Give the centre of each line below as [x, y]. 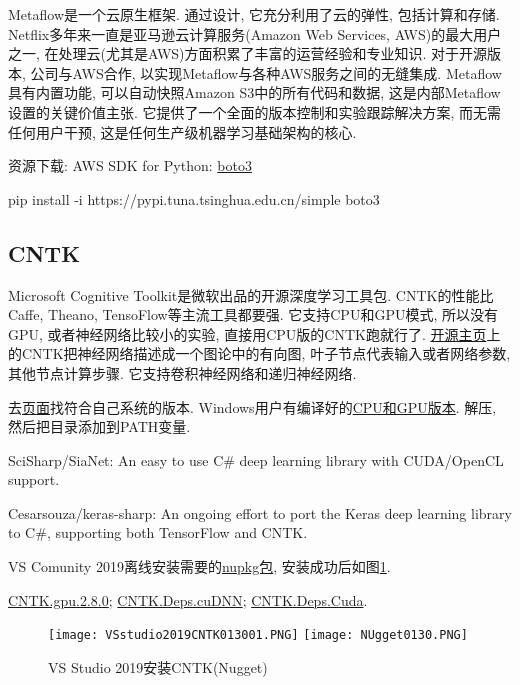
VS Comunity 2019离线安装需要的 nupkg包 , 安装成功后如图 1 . [199, 566]
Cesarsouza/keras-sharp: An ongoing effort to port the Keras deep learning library [260, 512]
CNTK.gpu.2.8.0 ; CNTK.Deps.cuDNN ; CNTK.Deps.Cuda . [188, 599]
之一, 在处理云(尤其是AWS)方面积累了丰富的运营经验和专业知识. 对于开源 [248, 53]
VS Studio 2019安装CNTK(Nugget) [158, 666]
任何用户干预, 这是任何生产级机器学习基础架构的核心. [182, 131]
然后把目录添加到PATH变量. [99, 426]
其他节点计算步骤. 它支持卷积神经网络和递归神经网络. [182, 372]
